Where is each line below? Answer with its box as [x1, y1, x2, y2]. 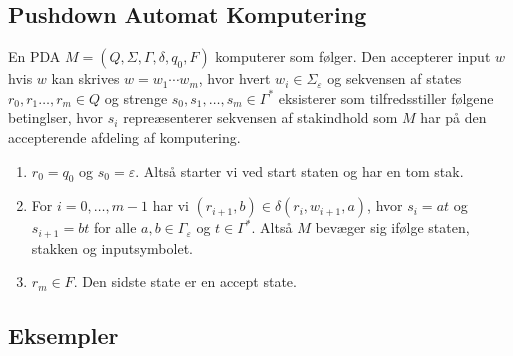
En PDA [8, 46, 61, 67]
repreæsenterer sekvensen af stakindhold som [123, 107, 398, 128]
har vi [152, 195, 189, 216]
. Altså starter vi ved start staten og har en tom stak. [135, 160, 464, 181]
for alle [93, 217, 137, 238]
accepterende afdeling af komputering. [8, 126, 241, 147]
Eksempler [8, 320, 119, 351]
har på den [420, 107, 487, 128]
